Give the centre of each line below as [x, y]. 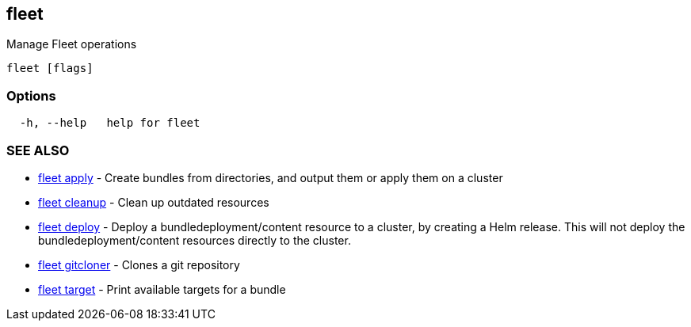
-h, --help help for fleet [110, 123]
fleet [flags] [50, 68]
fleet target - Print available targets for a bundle [162, 289]
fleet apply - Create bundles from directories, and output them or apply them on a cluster [271, 177]
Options [31, 95]
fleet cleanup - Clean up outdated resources [154, 202]
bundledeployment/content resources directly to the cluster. [195, 240]
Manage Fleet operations [72, 44]
